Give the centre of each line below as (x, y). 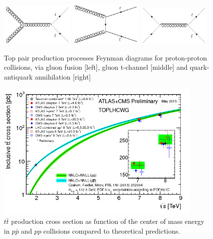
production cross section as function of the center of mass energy (108, 221)
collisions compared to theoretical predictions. (112, 230)
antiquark (18, 76)
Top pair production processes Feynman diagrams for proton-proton (106, 57)
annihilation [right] (63, 76)
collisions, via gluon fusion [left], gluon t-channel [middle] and (96, 67)
